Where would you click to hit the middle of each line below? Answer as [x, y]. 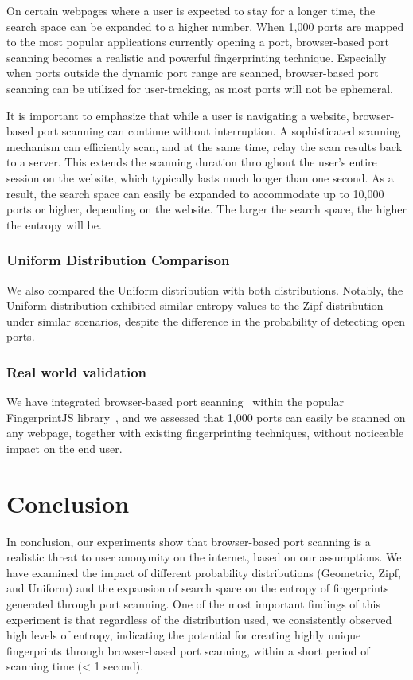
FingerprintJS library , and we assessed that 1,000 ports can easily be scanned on [206, 417]
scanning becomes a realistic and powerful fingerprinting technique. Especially [197, 57]
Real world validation [76, 371]
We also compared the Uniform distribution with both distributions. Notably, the [205, 289]
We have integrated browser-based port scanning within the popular [175, 402]
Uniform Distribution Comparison [118, 260]
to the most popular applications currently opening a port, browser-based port [198, 42]
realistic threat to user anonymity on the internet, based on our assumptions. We [204, 557]
